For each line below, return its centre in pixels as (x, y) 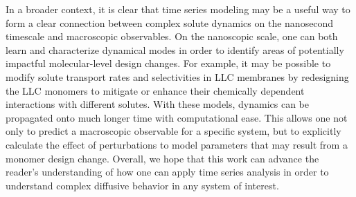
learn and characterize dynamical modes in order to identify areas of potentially (175, 49)
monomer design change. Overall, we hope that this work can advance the (162, 158)
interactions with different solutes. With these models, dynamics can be (158, 104)
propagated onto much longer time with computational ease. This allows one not (177, 117)
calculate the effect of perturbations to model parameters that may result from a (177, 144)
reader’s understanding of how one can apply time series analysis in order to (167, 172)
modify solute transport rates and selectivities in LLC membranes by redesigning (177, 76)
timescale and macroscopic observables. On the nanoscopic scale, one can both (172, 36)
